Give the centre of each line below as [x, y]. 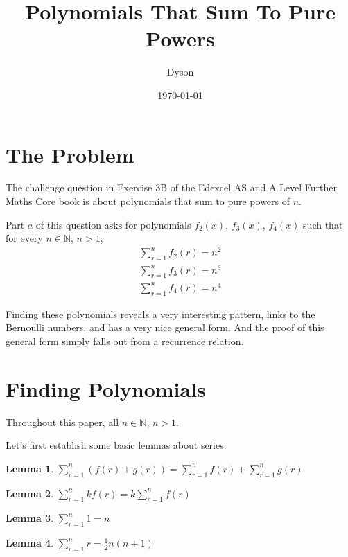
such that [323, 224]
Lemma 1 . [30, 468]
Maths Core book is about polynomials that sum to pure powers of [148, 201]
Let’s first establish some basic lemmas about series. [116, 445]
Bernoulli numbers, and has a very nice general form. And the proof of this [165, 327]
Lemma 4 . [30, 543]
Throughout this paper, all [62, 422]
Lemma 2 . [30, 493]
